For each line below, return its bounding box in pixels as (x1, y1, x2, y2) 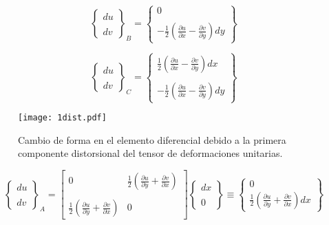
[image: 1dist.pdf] (18, 113, 107, 123)
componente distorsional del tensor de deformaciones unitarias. (18, 146, 283, 160)
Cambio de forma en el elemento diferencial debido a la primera (18, 132, 286, 147)
